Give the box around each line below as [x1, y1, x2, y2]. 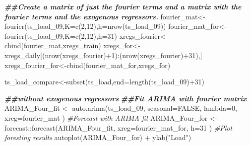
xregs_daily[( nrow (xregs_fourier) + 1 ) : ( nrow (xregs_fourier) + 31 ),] [4, 50, 202, 60]
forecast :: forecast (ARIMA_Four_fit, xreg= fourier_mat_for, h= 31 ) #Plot [4, 122, 233, 133]
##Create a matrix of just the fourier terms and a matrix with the [4, 1, 242, 11]
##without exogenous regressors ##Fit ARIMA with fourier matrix [4, 93, 247, 103]
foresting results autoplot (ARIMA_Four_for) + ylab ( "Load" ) [4, 132, 191, 143]
